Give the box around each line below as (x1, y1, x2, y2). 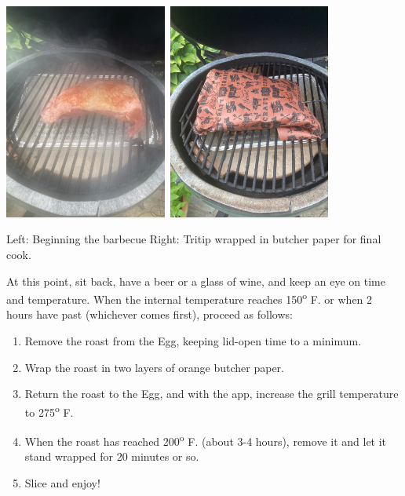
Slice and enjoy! (24, 474, 100, 491)
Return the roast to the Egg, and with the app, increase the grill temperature (24, 385, 399, 402)
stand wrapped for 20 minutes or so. (24, 448, 199, 465)
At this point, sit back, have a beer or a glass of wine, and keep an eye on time (6, 272, 385, 289)
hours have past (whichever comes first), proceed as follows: (6, 306, 293, 323)
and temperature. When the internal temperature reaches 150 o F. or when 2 (6, 289, 373, 307)
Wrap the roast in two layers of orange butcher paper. (24, 359, 284, 375)
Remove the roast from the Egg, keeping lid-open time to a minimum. (24, 333, 362, 348)
